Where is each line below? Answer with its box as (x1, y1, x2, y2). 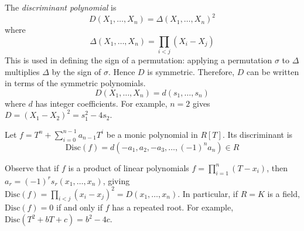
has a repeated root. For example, (112, 201, 234, 213)
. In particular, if (177, 187, 238, 199)
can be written (247, 65, 299, 77)
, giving (103, 174, 130, 186)
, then (267, 161, 288, 174)
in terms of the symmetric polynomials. (5, 77, 146, 89)
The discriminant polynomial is (5, 1, 117, 13)
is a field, (267, 187, 300, 199)
